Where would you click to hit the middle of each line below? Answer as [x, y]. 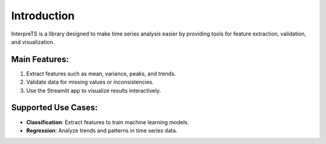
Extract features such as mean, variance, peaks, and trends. [101, 74]
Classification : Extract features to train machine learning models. [108, 122]
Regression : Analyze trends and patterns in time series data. [102, 130]
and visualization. [33, 42]
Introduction [43, 16]
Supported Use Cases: [54, 108]
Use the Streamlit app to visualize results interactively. [94, 90]
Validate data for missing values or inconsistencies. [90, 82]
